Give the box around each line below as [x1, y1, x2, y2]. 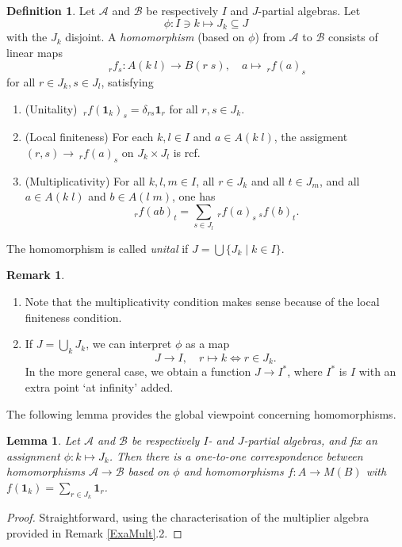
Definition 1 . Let [6, 2, 96, 18]
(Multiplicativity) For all [25, 172, 145, 189]
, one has [172, 188, 216, 205]
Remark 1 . [6, 266, 65, 283]
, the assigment [274, 128, 348, 145]
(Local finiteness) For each [25, 128, 154, 145]
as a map [185, 335, 230, 352]
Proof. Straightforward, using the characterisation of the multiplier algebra [6, 509, 369, 526]
